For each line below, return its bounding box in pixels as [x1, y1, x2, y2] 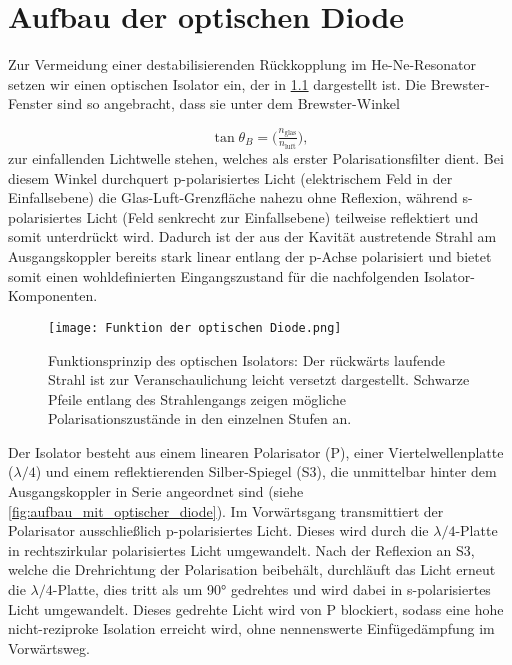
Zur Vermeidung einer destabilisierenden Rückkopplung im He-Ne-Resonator [8, 54, 476, 75]
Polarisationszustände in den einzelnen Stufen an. [48, 408, 352, 429]
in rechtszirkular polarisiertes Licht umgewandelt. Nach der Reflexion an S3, [8, 539, 475, 560]
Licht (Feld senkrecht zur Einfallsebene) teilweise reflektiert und [86, 206, 479, 227]
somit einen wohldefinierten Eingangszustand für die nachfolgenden [8, 265, 420, 286]
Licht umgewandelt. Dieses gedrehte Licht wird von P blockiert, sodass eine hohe [8, 598, 504, 619]
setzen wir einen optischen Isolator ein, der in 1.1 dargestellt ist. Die [8, 73, 427, 94]
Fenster [8, 93, 53, 114]
